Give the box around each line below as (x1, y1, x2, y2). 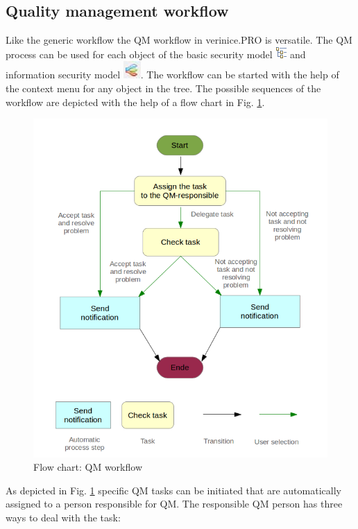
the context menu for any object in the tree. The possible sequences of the (6, 80, 321, 95)
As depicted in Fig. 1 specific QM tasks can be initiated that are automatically (6, 483, 341, 497)
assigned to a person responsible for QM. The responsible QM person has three (6, 496, 343, 511)
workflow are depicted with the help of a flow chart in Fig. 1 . (6, 94, 265, 109)
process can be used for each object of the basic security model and (6, 46, 306, 61)
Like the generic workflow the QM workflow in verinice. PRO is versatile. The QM (6, 33, 352, 47)
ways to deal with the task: (6, 510, 121, 524)
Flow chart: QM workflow (33, 460, 142, 474)
